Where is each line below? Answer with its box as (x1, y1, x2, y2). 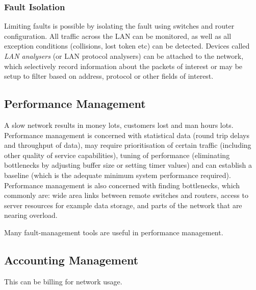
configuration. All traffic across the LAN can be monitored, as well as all (4, 30, 232, 41)
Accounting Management (4, 252, 139, 267)
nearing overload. (4, 210, 58, 220)
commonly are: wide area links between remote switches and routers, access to (4, 190, 248, 200)
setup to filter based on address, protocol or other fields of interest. (4, 71, 214, 81)
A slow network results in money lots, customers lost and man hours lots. (4, 119, 234, 130)
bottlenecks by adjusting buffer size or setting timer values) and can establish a (4, 160, 252, 170)
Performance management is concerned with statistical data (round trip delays (4, 129, 249, 140)
